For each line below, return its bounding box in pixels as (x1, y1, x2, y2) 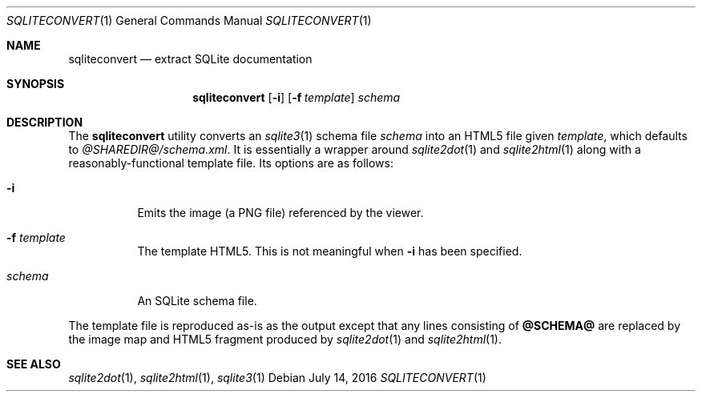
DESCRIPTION (6, 115, 83, 129)
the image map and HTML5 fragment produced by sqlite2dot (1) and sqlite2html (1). (68, 332, 502, 346)
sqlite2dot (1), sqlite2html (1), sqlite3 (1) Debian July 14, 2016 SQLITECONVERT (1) (68, 371, 486, 384)
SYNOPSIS (6, 77, 65, 90)
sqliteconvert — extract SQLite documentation (68, 52, 313, 66)
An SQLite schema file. (137, 294, 257, 308)
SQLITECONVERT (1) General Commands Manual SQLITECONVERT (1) (6, 14, 372, 27)
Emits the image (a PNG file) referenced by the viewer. (137, 206, 424, 219)
